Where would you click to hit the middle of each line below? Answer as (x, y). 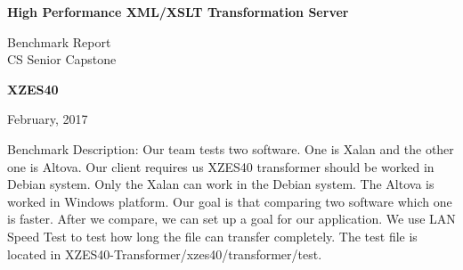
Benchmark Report (59, 41)
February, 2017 (48, 119)
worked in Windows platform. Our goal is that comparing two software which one (230, 201)
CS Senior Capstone (62, 59)
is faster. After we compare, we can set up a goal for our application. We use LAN (231, 219)
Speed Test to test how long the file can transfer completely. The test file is (212, 236)
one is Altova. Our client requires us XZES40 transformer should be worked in (221, 166)
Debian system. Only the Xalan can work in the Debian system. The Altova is (221, 184)
